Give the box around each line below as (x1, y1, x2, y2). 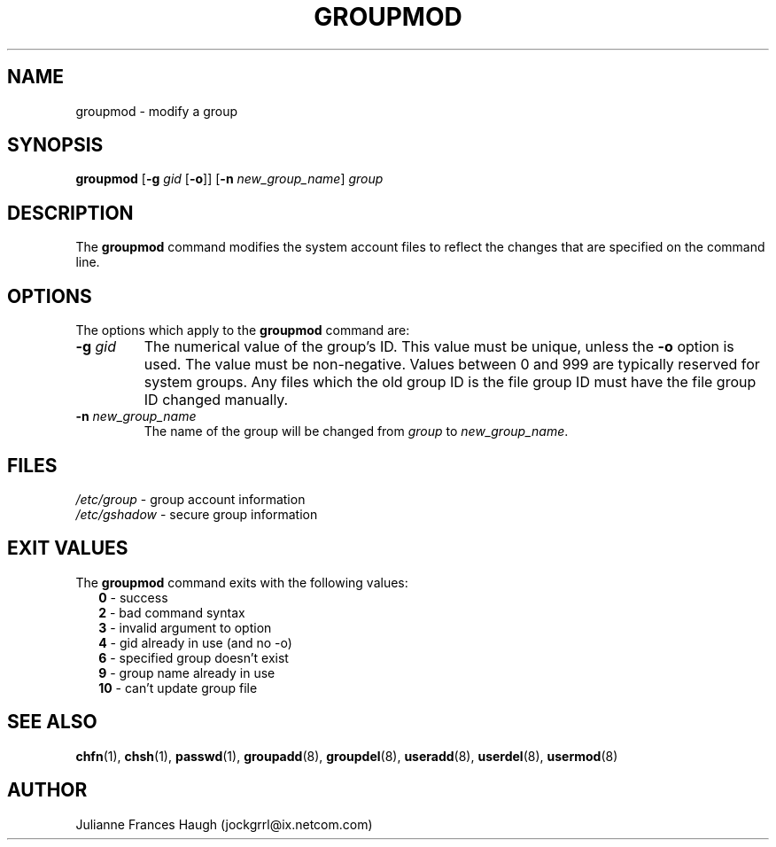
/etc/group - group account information (75, 491, 306, 507)
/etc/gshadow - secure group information (75, 506, 318, 522)
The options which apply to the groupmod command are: (75, 322, 410, 338)
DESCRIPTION (7, 201, 134, 224)
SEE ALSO (7, 711, 97, 734)
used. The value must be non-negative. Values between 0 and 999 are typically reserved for (144, 355, 760, 374)
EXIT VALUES (7, 537, 128, 560)
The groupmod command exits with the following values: (75, 574, 408, 590)
